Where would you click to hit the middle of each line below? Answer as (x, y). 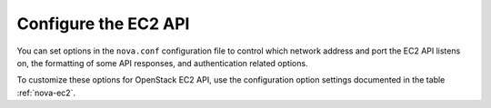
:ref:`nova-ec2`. (46, 93)
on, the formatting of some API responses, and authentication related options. (162, 63)
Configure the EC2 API (103, 24)
